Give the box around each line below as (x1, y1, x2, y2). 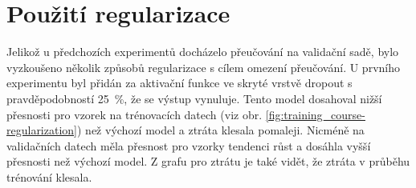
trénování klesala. (6, 168, 92, 185)
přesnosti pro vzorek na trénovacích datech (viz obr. (6, 106, 263, 122)
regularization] (6, 122, 77, 138)
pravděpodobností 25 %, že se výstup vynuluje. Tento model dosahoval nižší (6, 90, 382, 106)
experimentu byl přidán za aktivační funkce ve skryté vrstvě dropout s (6, 74, 353, 91)
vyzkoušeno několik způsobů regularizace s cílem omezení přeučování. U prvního (6, 58, 400, 75)
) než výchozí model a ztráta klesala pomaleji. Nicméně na (77, 122, 365, 138)
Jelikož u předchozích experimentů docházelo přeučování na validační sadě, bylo (6, 43, 399, 60)
